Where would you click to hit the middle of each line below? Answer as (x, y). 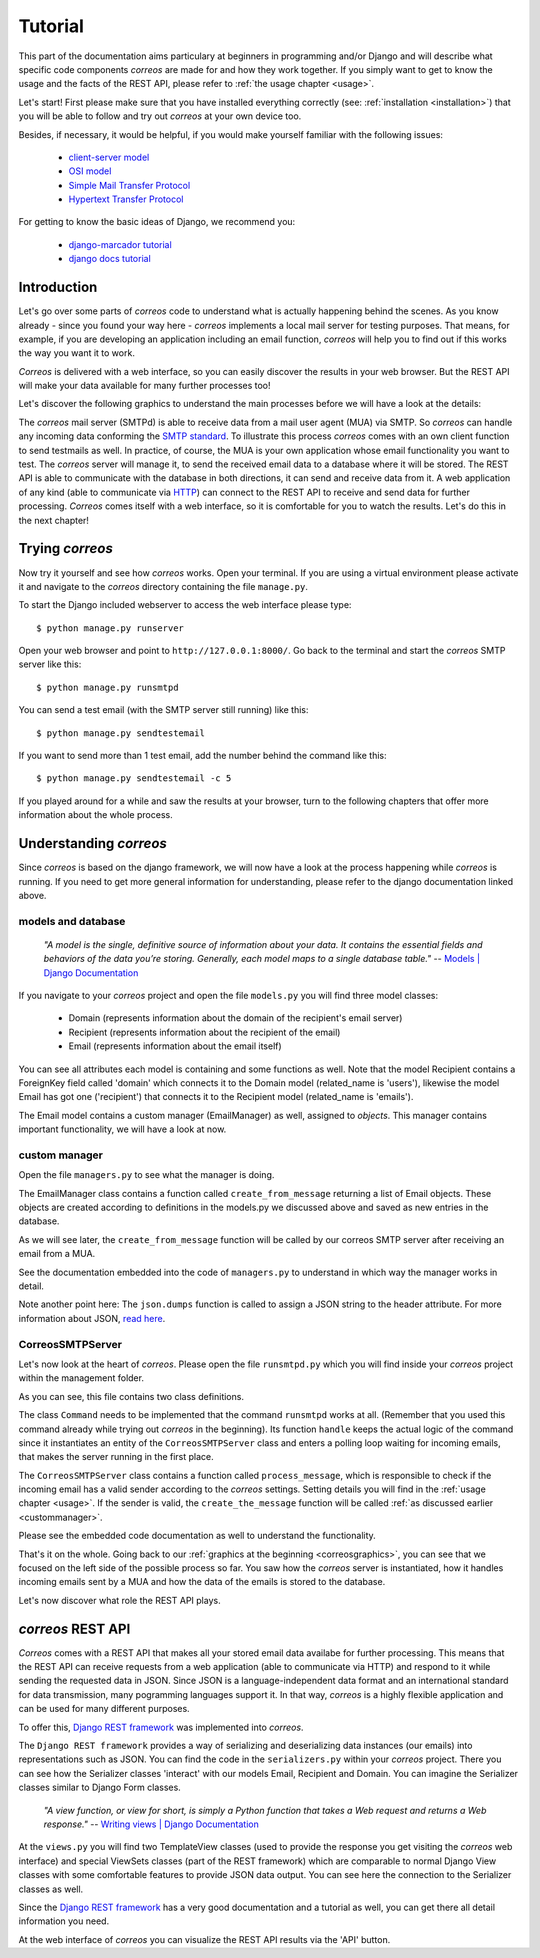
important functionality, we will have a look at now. (122, 1129)
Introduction (58, 287)
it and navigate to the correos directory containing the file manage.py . (163, 586)
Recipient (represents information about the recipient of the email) (204, 1032)
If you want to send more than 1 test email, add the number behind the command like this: (202, 756)
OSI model (90, 171)
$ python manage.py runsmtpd (107, 687)
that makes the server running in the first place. (116, 1457)
